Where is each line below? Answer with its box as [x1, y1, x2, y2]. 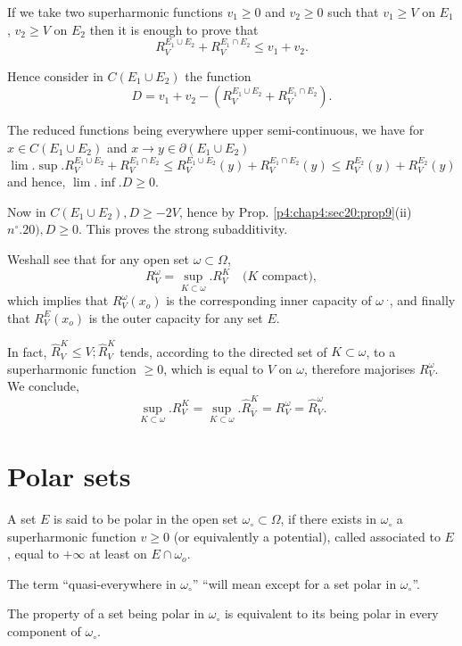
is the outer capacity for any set [88, 308, 263, 327]
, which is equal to [163, 359, 264, 377]
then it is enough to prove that [89, 20, 259, 38]
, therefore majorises [303, 359, 416, 377]
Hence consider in [7, 66, 103, 85]
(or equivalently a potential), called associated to [173, 526, 441, 545]
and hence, [7, 172, 66, 191]
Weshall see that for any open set [7, 250, 190, 269]
